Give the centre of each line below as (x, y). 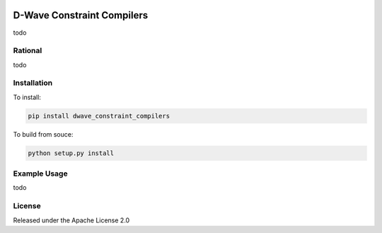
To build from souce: (43, 134)
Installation (33, 83)
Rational (28, 51)
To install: (27, 97)
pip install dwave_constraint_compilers (99, 116)
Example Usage (40, 174)
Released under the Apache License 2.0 (71, 220)
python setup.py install (71, 153)
